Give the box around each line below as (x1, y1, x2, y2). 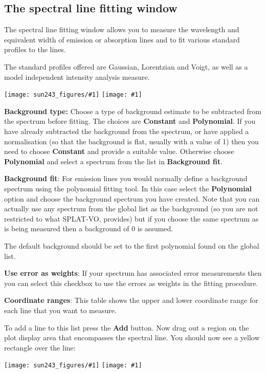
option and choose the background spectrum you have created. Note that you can (4, 193, 260, 204)
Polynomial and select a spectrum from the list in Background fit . (4, 156, 223, 166)
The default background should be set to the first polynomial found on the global (4, 240, 259, 251)
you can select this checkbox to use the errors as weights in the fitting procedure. (4, 277, 258, 288)
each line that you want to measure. (4, 304, 117, 315)
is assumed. (137, 223, 173, 234)
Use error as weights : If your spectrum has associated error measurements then (4, 268, 262, 278)
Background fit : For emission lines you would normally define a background (4, 173, 248, 184)
